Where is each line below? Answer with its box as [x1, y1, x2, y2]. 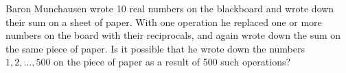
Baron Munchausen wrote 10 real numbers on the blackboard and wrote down [5, 1, 334, 15]
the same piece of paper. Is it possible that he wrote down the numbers [5, 41, 305, 55]
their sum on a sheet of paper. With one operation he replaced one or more [5, 14, 322, 29]
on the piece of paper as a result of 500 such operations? [54, 55, 291, 69]
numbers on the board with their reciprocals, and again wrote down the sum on [5, 28, 341, 42]
